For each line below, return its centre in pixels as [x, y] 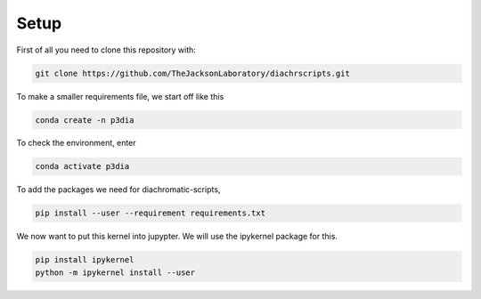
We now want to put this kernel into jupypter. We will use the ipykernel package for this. [177, 237]
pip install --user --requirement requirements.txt [151, 213]
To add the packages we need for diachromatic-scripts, [118, 190]
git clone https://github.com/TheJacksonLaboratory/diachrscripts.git [193, 73]
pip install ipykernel [85, 260]
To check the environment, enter [77, 143]
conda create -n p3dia [85, 120]
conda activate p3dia [82, 166]
